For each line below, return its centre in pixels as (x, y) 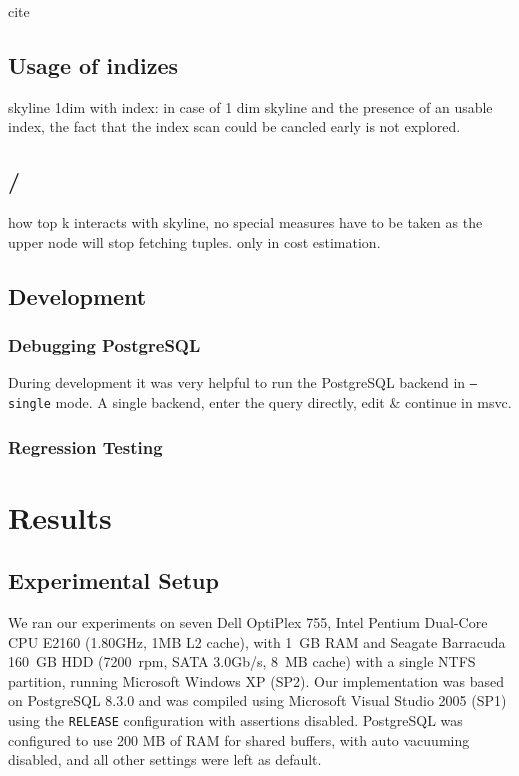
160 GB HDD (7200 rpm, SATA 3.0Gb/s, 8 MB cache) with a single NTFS (242, 661)
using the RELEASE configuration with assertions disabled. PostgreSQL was (235, 720)
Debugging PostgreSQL (104, 345)
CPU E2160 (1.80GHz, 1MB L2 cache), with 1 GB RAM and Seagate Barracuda (257, 641)
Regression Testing (85, 446)
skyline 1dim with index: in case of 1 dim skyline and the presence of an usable (250, 106)
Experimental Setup (113, 580)
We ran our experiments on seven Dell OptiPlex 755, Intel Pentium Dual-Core (248, 622)
